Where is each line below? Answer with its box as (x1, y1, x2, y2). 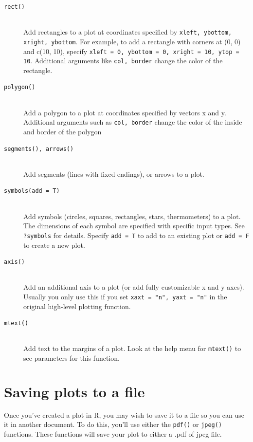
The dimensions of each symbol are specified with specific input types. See (23, 221, 245, 231)
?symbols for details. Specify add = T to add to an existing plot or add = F (23, 230, 249, 240)
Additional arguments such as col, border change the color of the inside (23, 117, 242, 127)
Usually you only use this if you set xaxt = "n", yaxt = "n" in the (23, 291, 227, 301)
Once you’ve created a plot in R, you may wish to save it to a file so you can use (4, 409, 244, 420)
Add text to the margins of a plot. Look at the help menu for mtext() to (23, 343, 241, 353)
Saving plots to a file (4, 381, 145, 401)
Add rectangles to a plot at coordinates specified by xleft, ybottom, (23, 27, 232, 37)
